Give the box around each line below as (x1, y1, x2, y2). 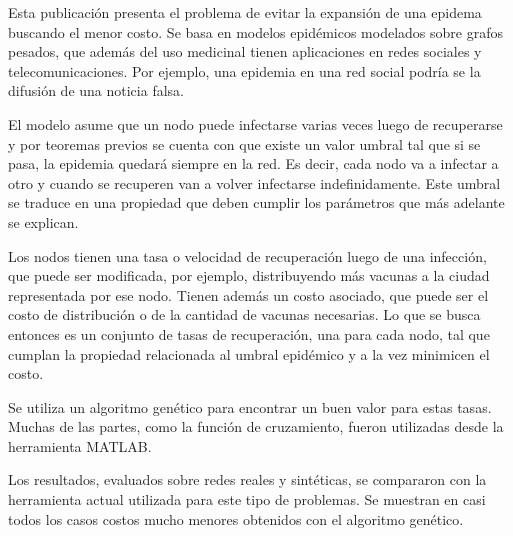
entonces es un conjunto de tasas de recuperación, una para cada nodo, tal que (8, 323, 490, 344)
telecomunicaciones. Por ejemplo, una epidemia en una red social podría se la (8, 60, 481, 81)
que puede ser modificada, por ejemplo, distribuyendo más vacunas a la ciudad (8, 265, 490, 286)
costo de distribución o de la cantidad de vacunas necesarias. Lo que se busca (8, 304, 481, 325)
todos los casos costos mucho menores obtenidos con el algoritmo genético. (8, 508, 464, 529)
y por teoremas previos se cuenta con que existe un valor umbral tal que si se (8, 133, 481, 154)
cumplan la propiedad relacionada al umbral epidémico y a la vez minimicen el (8, 343, 490, 364)
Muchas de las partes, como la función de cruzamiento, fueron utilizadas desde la (8, 416, 504, 437)
